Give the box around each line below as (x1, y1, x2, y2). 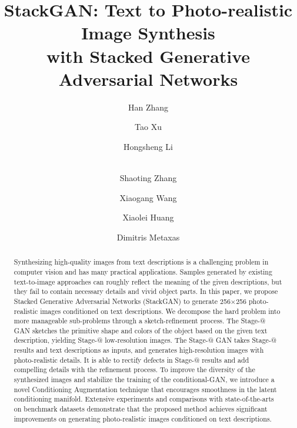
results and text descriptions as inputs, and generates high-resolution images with (14, 345, 264, 355)
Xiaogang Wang (119, 191, 177, 203)
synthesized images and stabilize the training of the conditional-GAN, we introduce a (14, 374, 275, 384)
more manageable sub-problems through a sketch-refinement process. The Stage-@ (14, 316, 266, 326)
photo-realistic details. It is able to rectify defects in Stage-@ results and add (14, 355, 249, 365)
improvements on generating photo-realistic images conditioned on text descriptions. (14, 413, 272, 423)
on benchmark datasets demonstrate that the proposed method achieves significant (14, 404, 268, 414)
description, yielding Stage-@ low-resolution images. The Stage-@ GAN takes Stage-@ (14, 335, 277, 345)
